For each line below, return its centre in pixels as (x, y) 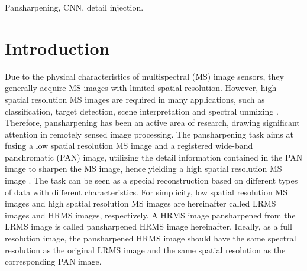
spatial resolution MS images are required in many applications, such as (135, 99)
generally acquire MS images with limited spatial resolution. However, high (141, 88)
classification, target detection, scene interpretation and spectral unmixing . (142, 111)
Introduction (57, 48)
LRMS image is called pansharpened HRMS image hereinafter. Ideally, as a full (148, 226)
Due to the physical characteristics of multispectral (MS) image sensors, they (144, 76)
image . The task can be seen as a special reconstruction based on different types (151, 180)
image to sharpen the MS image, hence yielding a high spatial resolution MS (143, 169)
